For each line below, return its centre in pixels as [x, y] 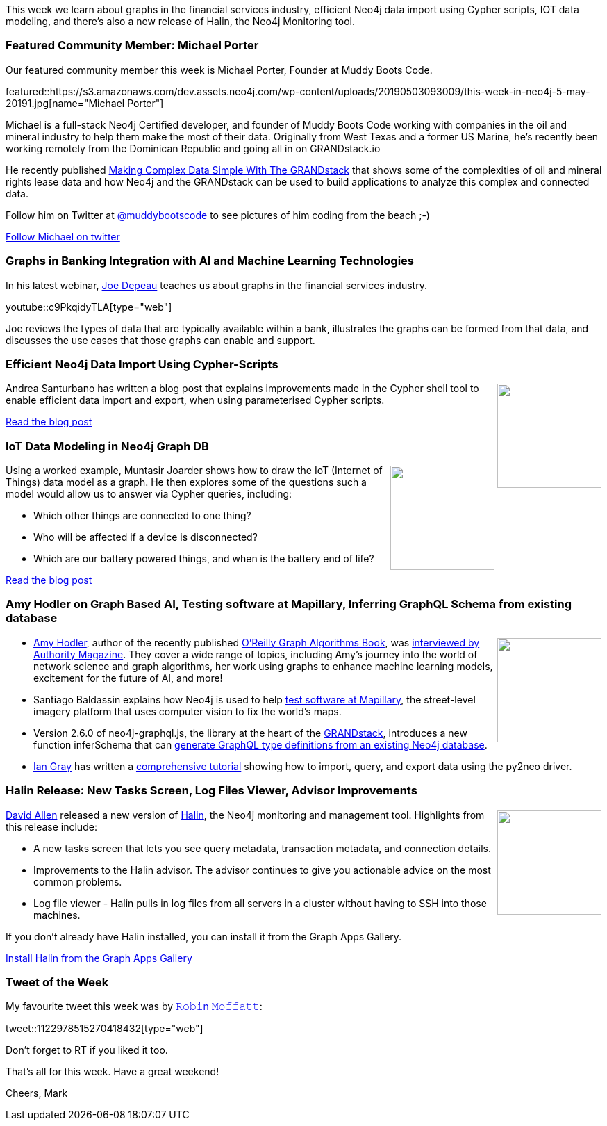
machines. [57, 915]
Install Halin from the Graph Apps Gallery [99, 958]
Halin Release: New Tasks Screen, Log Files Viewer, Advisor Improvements [211, 791]
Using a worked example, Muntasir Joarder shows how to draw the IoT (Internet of [194, 470]
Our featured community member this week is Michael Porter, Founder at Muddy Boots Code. [219, 70]
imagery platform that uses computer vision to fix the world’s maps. [188, 711]
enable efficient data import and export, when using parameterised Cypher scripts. [195, 400]
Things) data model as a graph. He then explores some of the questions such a [186, 482]
